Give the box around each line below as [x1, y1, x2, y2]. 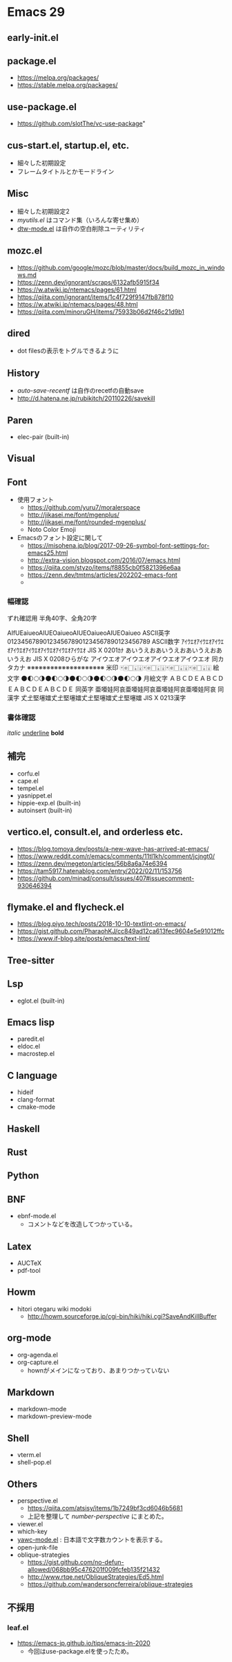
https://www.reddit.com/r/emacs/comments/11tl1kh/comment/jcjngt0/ [17, 852, 215, 860]
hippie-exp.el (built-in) [17, 798, 81, 807]
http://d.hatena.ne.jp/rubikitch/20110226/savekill [17, 394, 155, 402]
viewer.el [17, 1520, 43, 1528]
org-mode [7, 1332, 52, 1344]
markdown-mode [17, 1405, 67, 1413]
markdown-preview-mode [17, 1412, 92, 1420]
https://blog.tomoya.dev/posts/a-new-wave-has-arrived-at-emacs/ [17, 844, 209, 852]
